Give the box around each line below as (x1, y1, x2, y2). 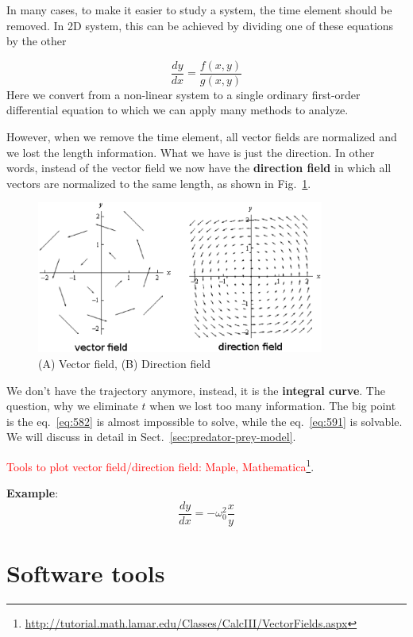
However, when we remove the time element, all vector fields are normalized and (6, 129, 397, 145)
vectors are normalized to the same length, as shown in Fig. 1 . (6, 175, 311, 191)
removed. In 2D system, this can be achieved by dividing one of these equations (6, 17, 394, 33)
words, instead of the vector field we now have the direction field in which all (6, 159, 392, 176)
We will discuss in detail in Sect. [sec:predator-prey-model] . (6, 428, 296, 445)
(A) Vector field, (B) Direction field (38, 355, 211, 371)
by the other (6, 33, 67, 49)
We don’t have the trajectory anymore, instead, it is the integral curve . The (6, 382, 385, 398)
